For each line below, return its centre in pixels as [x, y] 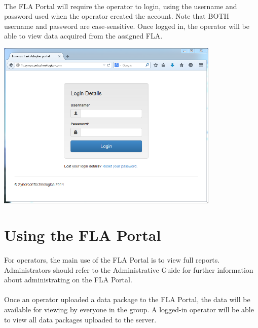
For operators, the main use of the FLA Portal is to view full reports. [112, 260]
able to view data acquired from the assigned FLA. [83, 36]
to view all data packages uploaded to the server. [80, 319]
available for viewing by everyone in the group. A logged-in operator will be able [129, 309]
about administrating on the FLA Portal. [68, 280]
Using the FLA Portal [83, 235]
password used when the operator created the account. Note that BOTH [117, 16]
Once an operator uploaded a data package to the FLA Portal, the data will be [127, 299]
